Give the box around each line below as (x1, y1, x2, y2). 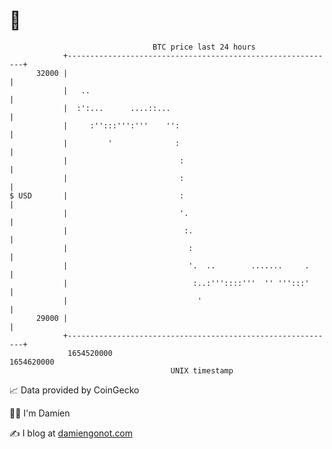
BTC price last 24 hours (152, 42, 256, 52)
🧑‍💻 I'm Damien (9, 407, 71, 419)
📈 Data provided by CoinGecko (9, 384, 140, 396)
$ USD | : (9, 190, 185, 201)
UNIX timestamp (170, 365, 234, 376)
